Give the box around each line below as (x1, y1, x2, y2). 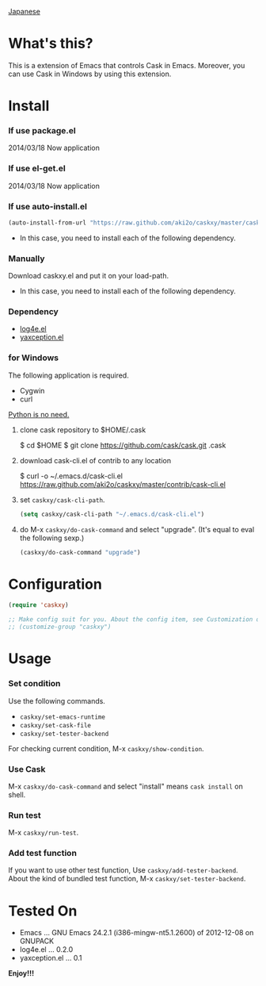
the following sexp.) (19, 533, 85, 543)
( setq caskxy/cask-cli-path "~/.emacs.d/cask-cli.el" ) (19, 510, 205, 518)
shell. (8, 789, 26, 800)
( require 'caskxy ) (8, 601, 69, 609)
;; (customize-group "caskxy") (8, 623, 112, 631)
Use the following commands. (8, 696, 105, 705)
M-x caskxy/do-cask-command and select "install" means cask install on (8, 781, 243, 791)
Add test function (8, 848, 78, 859)
